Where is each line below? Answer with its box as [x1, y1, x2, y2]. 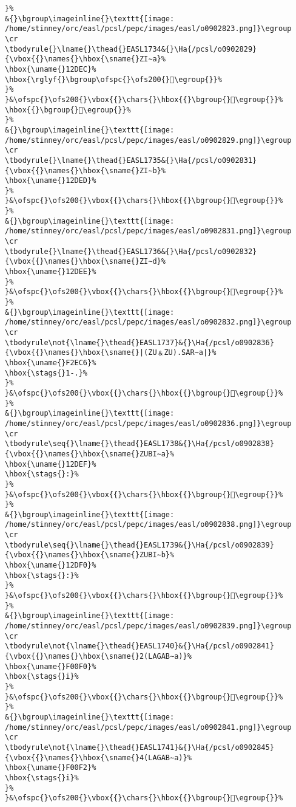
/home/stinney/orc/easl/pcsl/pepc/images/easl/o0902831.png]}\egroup [5, 227, 292, 236]
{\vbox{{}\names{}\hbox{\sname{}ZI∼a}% [5, 55, 166, 64]
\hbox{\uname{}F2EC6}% [5, 358, 96, 367]
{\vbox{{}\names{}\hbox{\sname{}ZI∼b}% [5, 166, 166, 175]
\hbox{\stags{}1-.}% [5, 368, 88, 377]
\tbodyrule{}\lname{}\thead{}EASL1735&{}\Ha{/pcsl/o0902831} [5, 156, 257, 165]
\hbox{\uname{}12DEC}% [5, 64, 96, 74]
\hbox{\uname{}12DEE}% [5, 267, 96, 276]
